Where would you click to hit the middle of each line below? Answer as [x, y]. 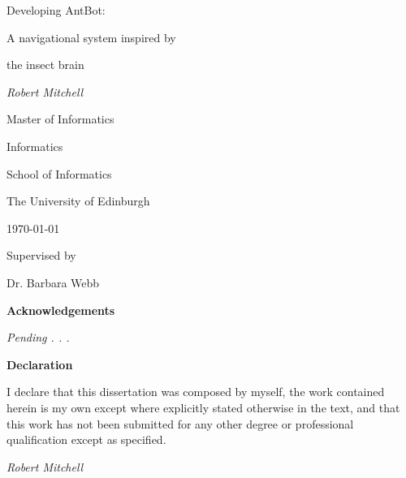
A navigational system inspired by [91, 37]
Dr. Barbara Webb [53, 282]
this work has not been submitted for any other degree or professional [180, 423]
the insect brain [45, 65]
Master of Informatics [60, 119]
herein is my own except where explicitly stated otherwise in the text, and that [203, 407]
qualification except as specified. [86, 439]
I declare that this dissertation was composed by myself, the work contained [196, 392]
